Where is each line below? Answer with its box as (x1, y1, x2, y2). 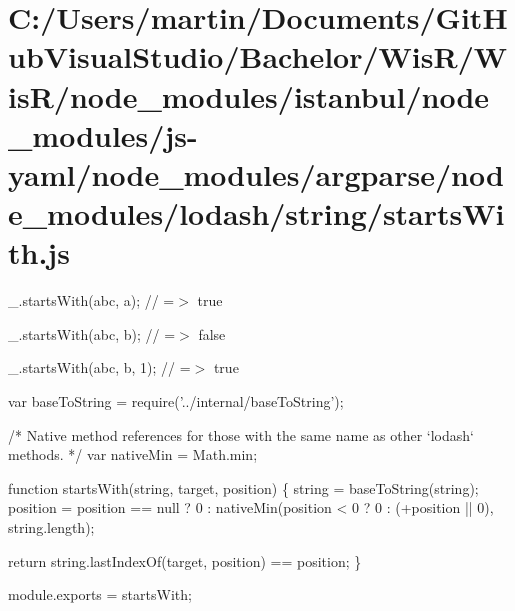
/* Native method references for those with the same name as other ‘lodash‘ (8, 424, 474, 445)
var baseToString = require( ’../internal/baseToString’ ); (8, 391, 344, 412)
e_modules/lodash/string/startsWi (8, 193, 505, 234)
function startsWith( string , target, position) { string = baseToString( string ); (8, 477, 479, 498)
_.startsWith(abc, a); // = (8, 290, 175, 311)
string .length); (8, 517, 95, 537)
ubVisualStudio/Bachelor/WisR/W (8, 36, 508, 77)
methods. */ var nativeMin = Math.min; (8, 444, 258, 465)
